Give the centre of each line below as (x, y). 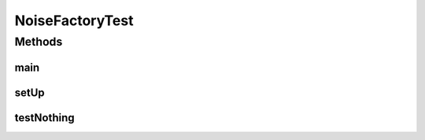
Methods (39, 42)
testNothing (44, 118)
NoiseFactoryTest (74, 20)
